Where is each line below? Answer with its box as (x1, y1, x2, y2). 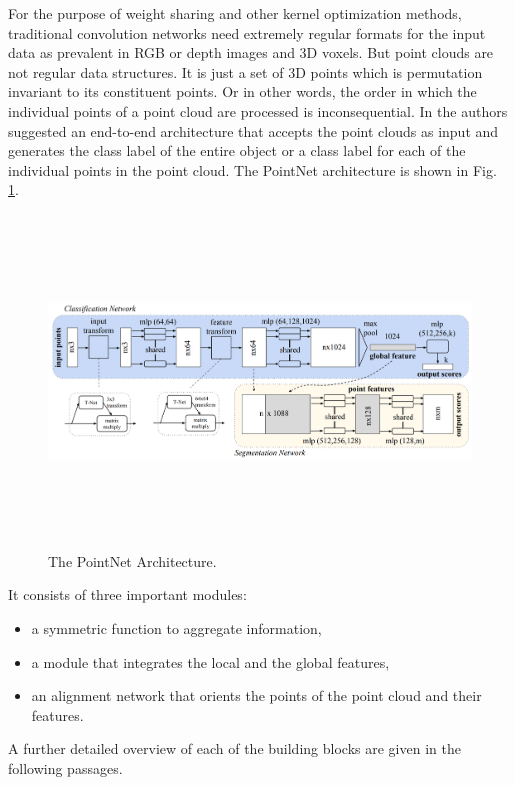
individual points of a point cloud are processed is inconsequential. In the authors (8, 100, 508, 121)
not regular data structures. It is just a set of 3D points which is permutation (8, 61, 483, 82)
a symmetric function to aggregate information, (31, 618, 322, 639)
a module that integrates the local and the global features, (31, 651, 390, 672)
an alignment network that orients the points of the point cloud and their (31, 685, 482, 706)
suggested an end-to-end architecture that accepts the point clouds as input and (8, 120, 499, 141)
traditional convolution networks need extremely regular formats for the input (8, 22, 486, 43)
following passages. (8, 758, 123, 779)
